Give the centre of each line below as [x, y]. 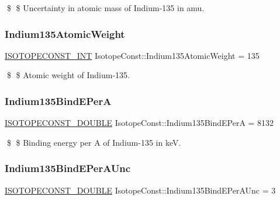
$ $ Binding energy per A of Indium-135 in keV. [94, 142]
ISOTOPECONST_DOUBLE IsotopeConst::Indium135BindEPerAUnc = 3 [140, 190]
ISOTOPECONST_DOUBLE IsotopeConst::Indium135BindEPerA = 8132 [139, 123]
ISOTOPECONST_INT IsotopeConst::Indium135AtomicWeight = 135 [132, 55]
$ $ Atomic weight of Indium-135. [68, 75]
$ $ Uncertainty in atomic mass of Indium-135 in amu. [106, 8]
